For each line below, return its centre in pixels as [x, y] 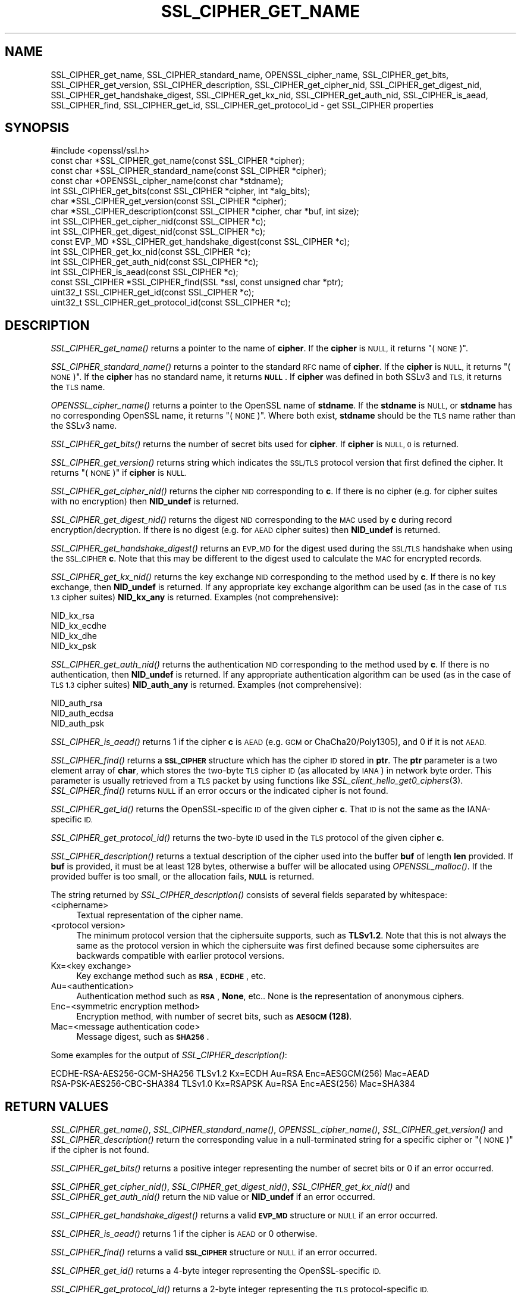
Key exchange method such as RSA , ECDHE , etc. [171, 976]
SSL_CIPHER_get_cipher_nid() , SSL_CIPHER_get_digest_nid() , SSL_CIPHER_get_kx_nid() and [230, 1187]
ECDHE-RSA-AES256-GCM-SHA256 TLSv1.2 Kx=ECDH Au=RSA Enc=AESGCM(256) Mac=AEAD [240, 1074]
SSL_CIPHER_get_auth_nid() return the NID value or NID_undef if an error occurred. [213, 1197]
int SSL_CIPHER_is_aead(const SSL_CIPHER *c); [145, 272]
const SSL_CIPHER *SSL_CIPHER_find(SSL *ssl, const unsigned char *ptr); [197, 282]
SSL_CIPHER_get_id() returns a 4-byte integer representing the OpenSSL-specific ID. [216, 1271]
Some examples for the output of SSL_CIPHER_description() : [169, 1055]
